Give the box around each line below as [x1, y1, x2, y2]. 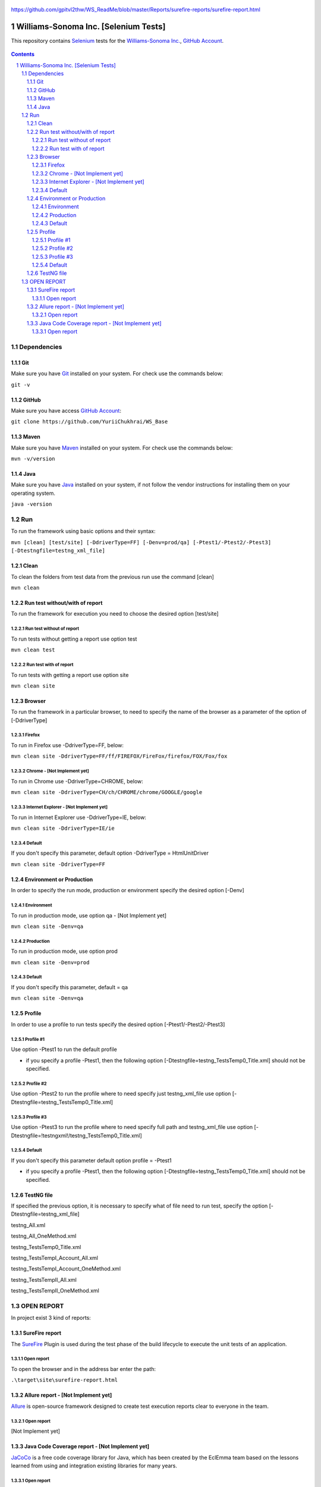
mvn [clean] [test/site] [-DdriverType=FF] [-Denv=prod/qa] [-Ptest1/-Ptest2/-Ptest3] [11, 539, 272, 545]
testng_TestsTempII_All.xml [11, 1276, 77, 1283]
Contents [11, 51, 35, 58]
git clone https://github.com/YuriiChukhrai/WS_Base [11, 418, 168, 425]
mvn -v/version [11, 456, 56, 462]
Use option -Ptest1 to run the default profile [11, 1046, 117, 1053]
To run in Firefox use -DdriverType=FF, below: [11, 742, 124, 749]
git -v [11, 381, 30, 388]
